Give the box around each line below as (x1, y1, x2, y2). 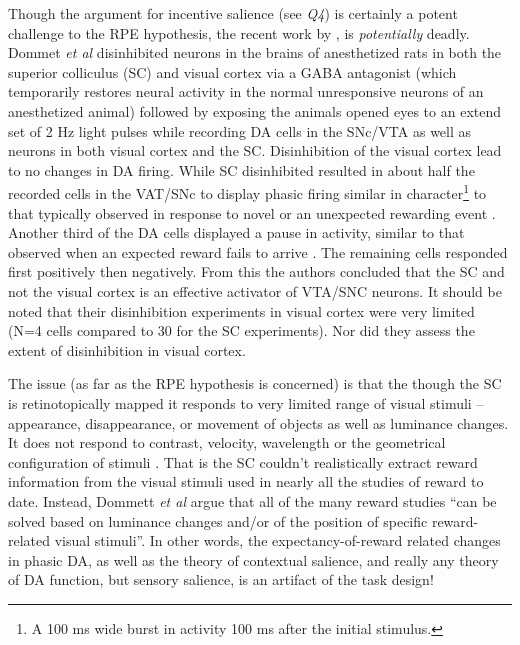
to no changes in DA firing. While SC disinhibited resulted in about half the (8, 159, 475, 180)
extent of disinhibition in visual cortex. (8, 339, 246, 360)
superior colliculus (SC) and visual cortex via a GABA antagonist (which (8, 61, 457, 82)
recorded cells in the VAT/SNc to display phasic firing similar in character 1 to (8, 180, 487, 203)
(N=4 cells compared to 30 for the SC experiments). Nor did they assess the (8, 320, 475, 341)
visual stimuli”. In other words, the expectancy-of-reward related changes (54, 530, 501, 551)
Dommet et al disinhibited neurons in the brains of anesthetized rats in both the (8, 42, 502, 63)
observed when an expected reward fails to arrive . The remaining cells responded (8, 241, 508, 262)
